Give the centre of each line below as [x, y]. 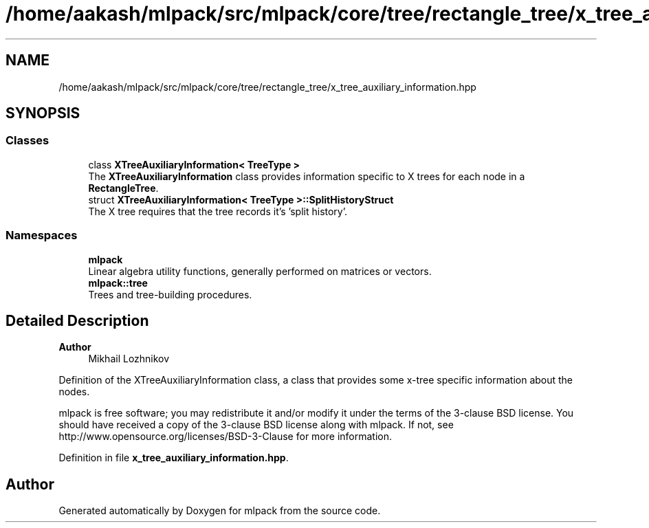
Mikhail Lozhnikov [129, 359]
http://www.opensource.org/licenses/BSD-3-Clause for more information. [225, 437]
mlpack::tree [118, 283]
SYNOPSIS [43, 113]
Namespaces [42, 235]
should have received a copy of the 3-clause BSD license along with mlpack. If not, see [256, 425]
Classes [27, 141]
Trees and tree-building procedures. [170, 294]
